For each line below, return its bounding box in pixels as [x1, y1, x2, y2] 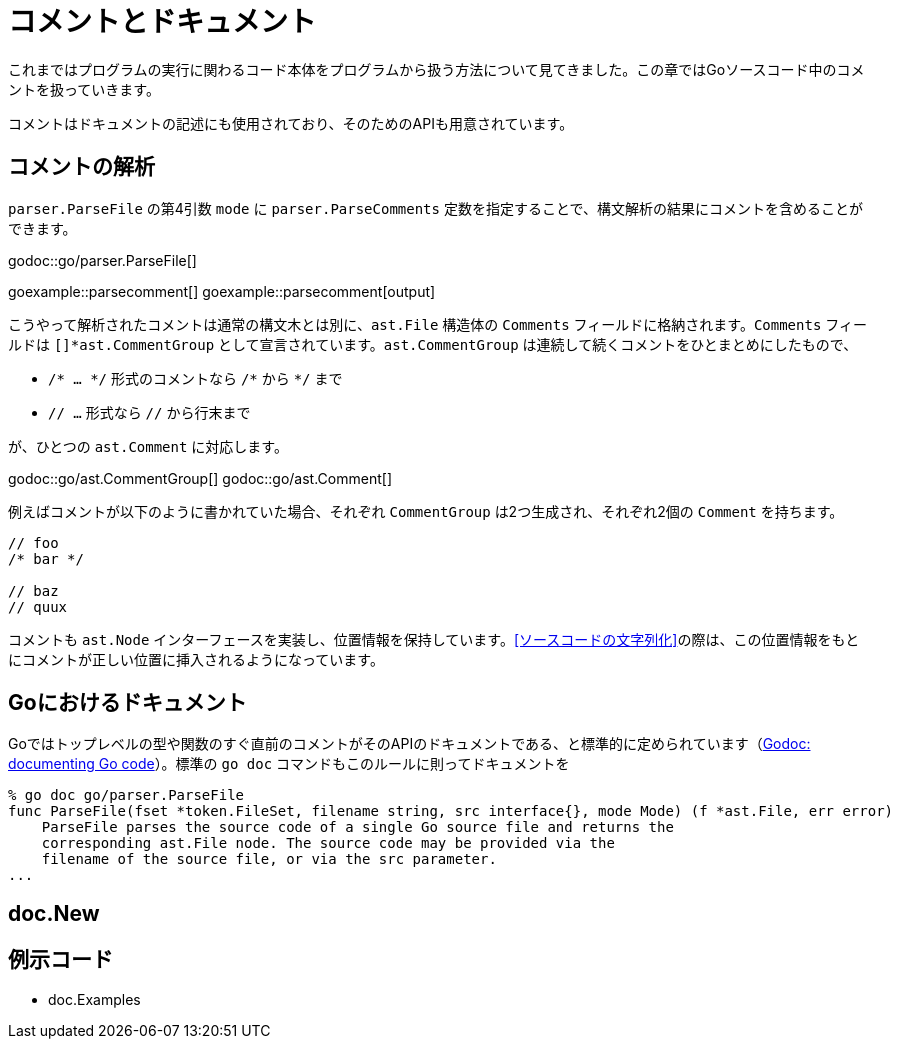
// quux [8, 598, 68, 615]
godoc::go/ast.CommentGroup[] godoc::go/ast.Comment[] [8, 469, 392, 487]
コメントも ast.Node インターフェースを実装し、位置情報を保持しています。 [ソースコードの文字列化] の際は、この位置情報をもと [8, 630, 860, 648]
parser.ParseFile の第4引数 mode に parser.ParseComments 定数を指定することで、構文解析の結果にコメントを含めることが [8, 199, 863, 217]
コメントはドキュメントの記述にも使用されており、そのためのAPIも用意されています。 [8, 114, 574, 132]
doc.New [8, 900, 100, 926]
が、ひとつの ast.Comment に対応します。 [8, 437, 288, 455]
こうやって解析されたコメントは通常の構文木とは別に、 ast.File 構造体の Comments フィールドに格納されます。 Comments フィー [8, 315, 868, 333]
